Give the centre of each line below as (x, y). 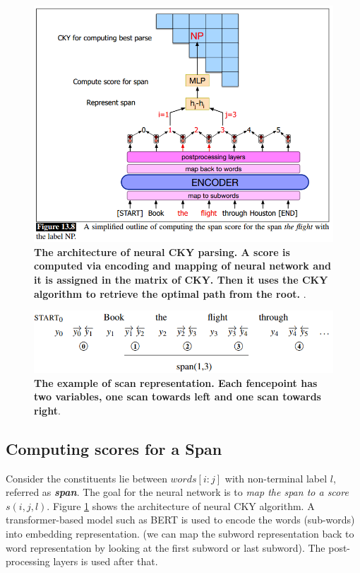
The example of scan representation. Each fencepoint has (176, 382)
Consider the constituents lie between (86, 478)
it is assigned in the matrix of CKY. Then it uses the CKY (181, 280)
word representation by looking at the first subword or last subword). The (166, 547)
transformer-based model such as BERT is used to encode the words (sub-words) (180, 520)
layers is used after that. (106, 561)
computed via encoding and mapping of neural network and (182, 266)
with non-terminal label (276, 478)
